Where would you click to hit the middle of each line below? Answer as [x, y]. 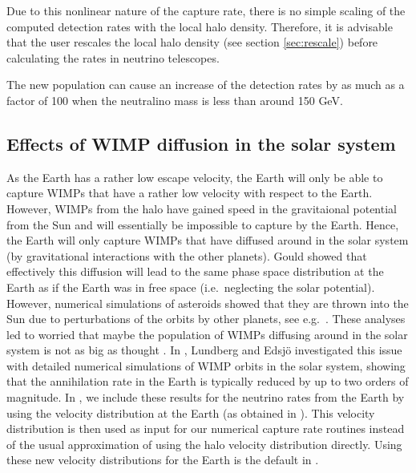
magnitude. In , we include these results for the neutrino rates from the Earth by [206, 397]
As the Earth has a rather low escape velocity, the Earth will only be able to [195, 177]
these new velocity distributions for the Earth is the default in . [163, 460]
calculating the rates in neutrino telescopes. [113, 57]
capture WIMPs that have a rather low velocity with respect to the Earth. [190, 193]
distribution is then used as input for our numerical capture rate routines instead [206, 429]
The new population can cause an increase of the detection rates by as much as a [206, 85]
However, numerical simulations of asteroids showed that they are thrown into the [208, 303]
